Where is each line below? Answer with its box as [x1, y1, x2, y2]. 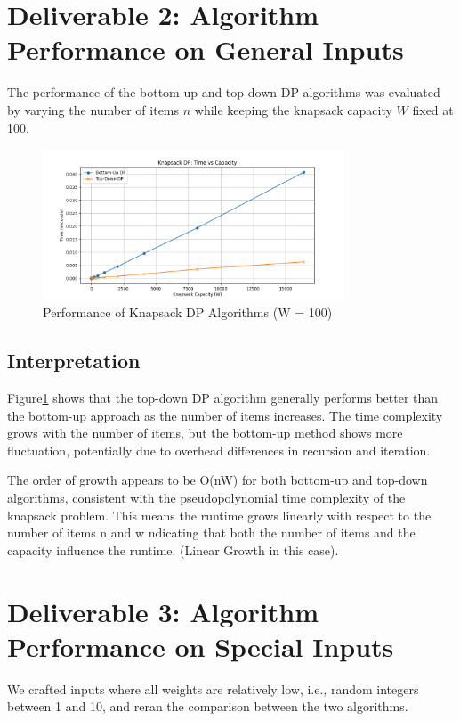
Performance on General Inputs [7, 31, 404, 68]
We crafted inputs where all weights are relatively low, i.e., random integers [7, 679, 419, 698]
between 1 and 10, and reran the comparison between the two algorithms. [7, 697, 408, 716]
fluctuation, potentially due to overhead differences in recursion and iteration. [7, 440, 431, 459]
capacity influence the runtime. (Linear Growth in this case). [7, 540, 339, 559]
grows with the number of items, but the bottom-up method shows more [7, 423, 403, 442]
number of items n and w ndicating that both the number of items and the [7, 523, 416, 542]
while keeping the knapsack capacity [194, 100, 392, 119]
